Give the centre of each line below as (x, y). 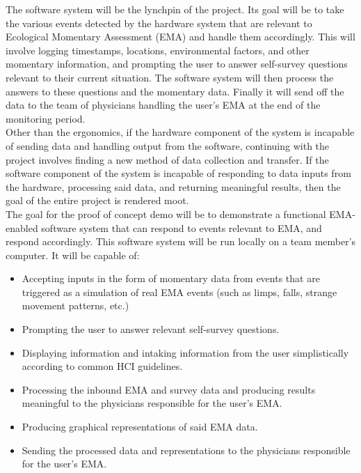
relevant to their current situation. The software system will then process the (170, 77)
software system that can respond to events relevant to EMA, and (182, 227)
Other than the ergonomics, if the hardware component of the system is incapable (180, 132)
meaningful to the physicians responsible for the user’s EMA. (152, 403)
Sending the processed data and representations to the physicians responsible (186, 450)
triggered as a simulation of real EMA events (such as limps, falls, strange (179, 292)
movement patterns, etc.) (75, 305)
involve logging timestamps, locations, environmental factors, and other (158, 50)
